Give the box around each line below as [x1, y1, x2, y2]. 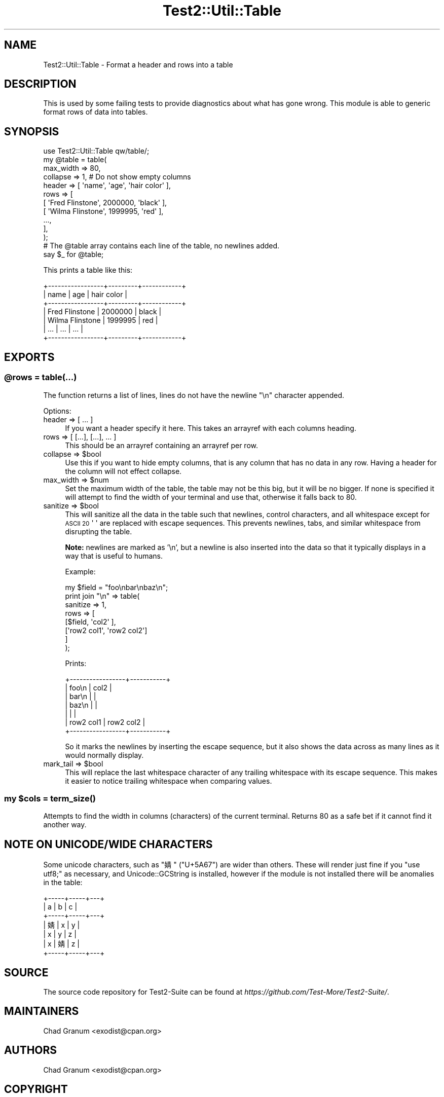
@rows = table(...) [4, 372, 77, 383]
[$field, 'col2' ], [65, 617, 116, 626]
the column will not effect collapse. [65, 466, 182, 476]
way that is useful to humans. [65, 551, 163, 560]
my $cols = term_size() [4, 793, 96, 803]
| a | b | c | [43, 902, 78, 911]
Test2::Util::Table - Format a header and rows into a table [43, 60, 233, 69]
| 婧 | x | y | [43, 921, 80, 930]
